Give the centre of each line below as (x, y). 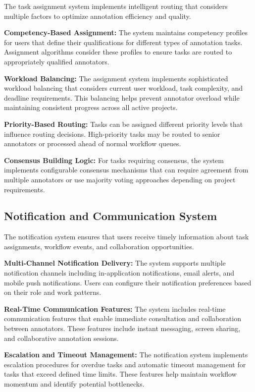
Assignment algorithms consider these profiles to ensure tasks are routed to (118, 52)
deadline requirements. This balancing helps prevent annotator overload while (122, 97)
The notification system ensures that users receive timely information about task (127, 237)
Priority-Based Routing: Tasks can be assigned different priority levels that (124, 124)
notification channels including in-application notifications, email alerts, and (119, 273)
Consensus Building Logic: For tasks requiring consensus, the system (114, 160)
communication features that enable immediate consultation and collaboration (123, 318)
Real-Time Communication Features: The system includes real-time (115, 308)
